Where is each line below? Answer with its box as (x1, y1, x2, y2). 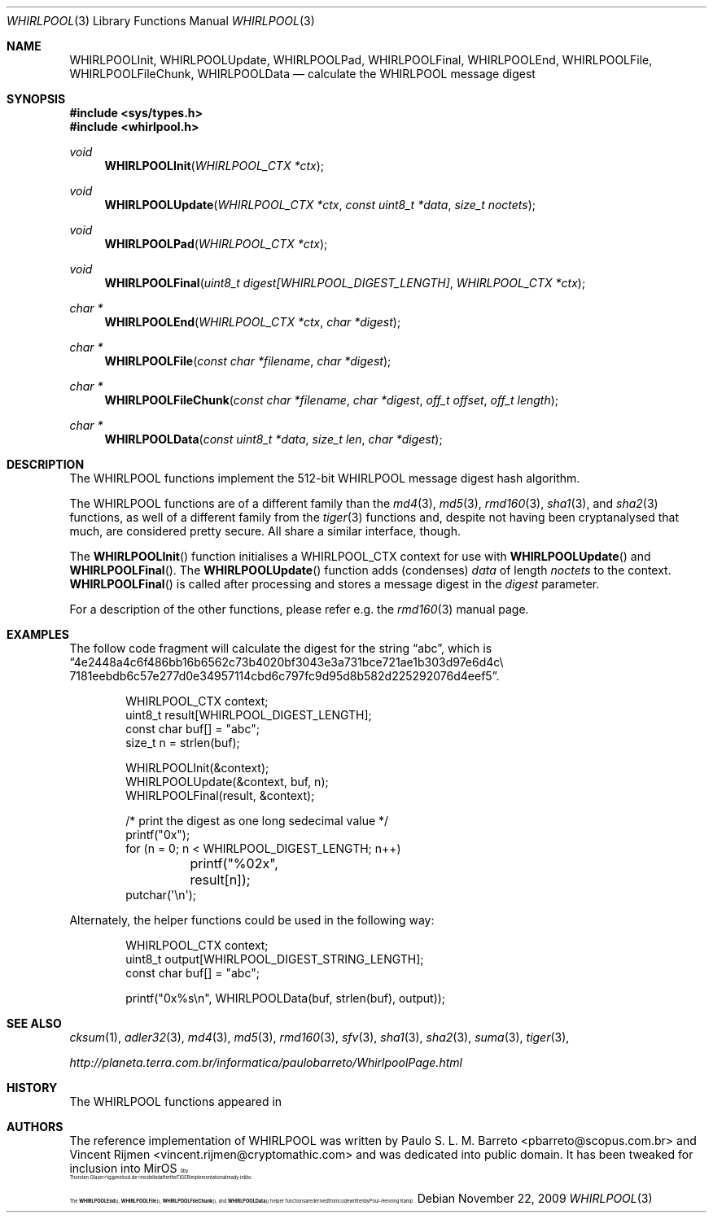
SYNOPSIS (7, 92, 66, 106)
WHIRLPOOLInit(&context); (125, 761, 269, 775)
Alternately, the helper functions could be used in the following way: (69, 913, 435, 927)
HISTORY (7, 1081, 58, 1094)
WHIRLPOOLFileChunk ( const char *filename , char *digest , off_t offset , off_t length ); (104, 393, 559, 407)
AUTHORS (7, 1120, 63, 1134)
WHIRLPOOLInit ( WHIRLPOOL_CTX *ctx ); (104, 159, 324, 173)
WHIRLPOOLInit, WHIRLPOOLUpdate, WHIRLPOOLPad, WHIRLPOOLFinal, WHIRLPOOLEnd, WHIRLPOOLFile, (69, 53, 653, 67)
